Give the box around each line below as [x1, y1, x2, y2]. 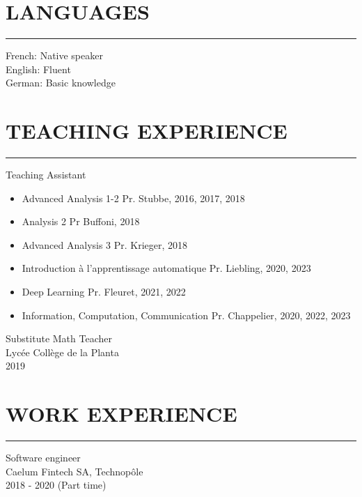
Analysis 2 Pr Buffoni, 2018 [22, 214, 140, 229]
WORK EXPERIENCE [6, 399, 237, 428]
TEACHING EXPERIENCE [6, 116, 288, 145]
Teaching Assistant [6, 167, 86, 182]
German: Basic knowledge [6, 75, 116, 90]
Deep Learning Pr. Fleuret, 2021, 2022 [22, 284, 186, 298]
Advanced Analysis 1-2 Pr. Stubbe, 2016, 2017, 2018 [22, 190, 245, 205]
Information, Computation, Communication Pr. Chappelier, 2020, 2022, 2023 [22, 307, 351, 322]
